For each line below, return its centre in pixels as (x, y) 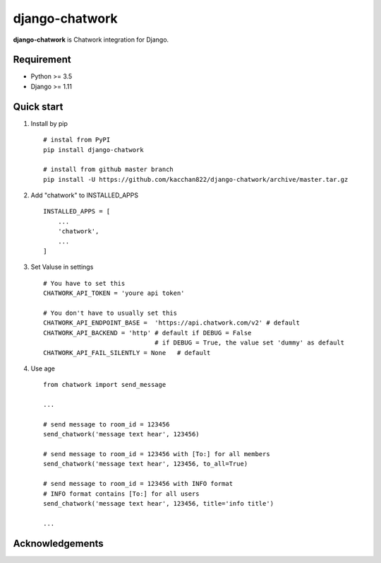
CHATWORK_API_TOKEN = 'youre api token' (114, 293)
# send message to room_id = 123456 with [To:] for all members (157, 454)
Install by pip (49, 123)
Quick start (38, 106)
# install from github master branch (109, 169)
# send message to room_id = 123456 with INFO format (138, 484)
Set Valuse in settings (62, 267)
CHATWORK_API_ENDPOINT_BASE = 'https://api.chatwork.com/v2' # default (171, 323)
